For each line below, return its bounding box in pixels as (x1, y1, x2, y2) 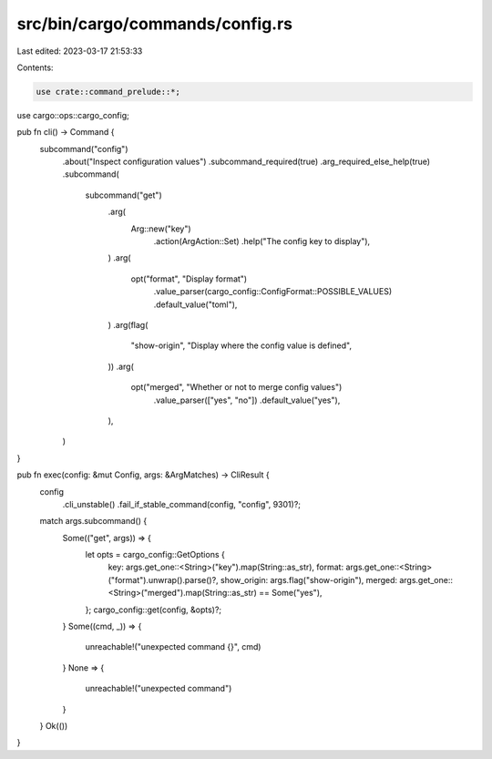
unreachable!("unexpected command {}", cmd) (85, 641, 261, 652)
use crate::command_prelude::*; (36, 87, 181, 97)
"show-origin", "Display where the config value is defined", (130, 340, 353, 351)
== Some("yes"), (258, 588, 323, 599)
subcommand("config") (39, 143, 128, 154)
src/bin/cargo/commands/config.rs (16, 14, 293, 34)
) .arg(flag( (108, 319, 149, 330)
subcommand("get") (85, 190, 163, 200)
